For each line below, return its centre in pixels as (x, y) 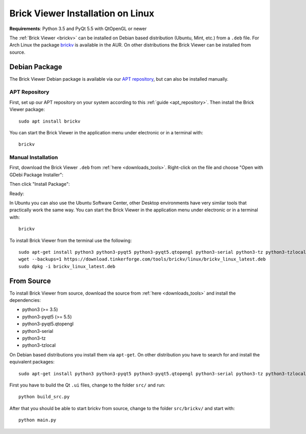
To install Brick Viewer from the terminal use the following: (71, 240)
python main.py (37, 420)
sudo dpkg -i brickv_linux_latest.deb (67, 266)
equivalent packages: (32, 362)
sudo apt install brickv (49, 121)
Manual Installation (34, 157)
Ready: (17, 194)
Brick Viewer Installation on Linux (82, 13)
